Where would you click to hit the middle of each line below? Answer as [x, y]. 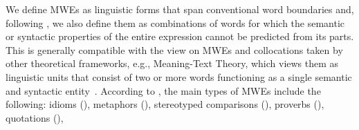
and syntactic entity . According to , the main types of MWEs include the [163, 90]
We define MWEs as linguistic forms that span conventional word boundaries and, [180, 9]
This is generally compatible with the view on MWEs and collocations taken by [174, 49]
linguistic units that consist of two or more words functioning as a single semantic [179, 76]
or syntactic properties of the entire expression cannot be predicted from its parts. [180, 36]
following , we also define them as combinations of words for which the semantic [175, 22]
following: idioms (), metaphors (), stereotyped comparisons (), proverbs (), [165, 104]
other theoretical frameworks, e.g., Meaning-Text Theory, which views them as [172, 63]
